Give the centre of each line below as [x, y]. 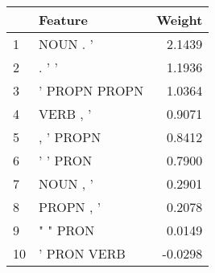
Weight [180, 20]
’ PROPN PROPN [91, 90]
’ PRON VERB [82, 253]
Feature [63, 20]
